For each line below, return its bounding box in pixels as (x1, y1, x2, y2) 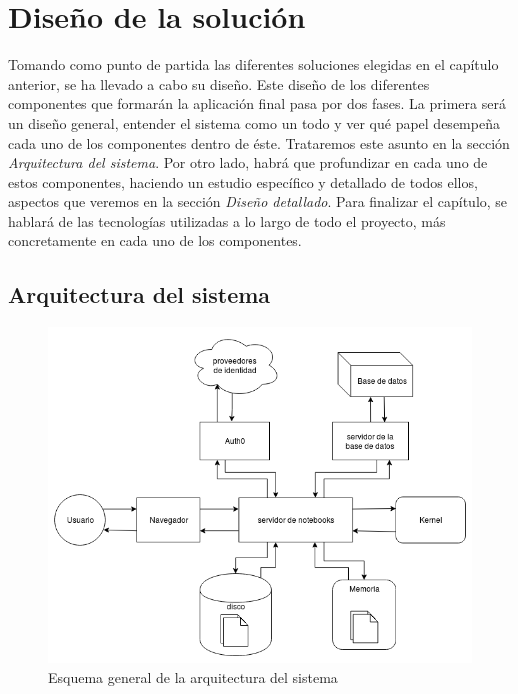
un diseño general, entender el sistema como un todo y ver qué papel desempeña (8, 112, 500, 133)
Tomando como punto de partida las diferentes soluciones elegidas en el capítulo (8, 54, 499, 75)
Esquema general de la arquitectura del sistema (48, 667, 338, 688)
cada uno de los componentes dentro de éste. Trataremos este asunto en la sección (8, 132, 510, 153)
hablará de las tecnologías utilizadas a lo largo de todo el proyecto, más (8, 210, 446, 231)
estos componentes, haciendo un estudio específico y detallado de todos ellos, (8, 171, 478, 192)
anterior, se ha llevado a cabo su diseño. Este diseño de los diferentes (8, 73, 430, 94)
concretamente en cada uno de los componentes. (8, 230, 302, 251)
